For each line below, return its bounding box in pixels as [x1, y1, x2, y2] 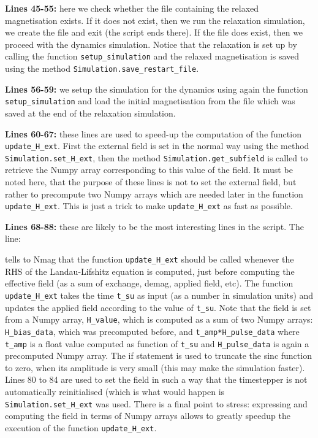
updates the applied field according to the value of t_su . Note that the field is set [5, 301, 311, 313]
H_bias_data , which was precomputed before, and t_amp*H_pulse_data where [5, 325, 300, 337]
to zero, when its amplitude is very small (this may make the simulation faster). [5, 361, 305, 374]
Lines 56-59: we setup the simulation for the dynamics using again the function [5, 82, 308, 95]
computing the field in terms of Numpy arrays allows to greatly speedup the [5, 409, 290, 422]
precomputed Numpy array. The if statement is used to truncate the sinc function [5, 349, 312, 362]
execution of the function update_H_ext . [5, 421, 157, 434]
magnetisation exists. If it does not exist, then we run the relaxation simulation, [5, 13, 305, 26]
